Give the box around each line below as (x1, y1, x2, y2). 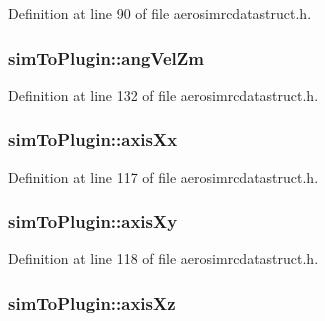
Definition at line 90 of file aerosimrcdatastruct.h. (8, 3, 312, 23)
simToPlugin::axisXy (8, 209, 178, 234)
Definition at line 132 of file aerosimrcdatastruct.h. (8, 84, 319, 105)
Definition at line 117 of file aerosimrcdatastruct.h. (8, 166, 319, 187)
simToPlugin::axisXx (8, 127, 178, 152)
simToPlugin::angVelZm (8, 45, 204, 70)
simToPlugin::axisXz (8, 290, 176, 315)
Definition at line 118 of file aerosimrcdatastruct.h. (8, 248, 319, 269)
